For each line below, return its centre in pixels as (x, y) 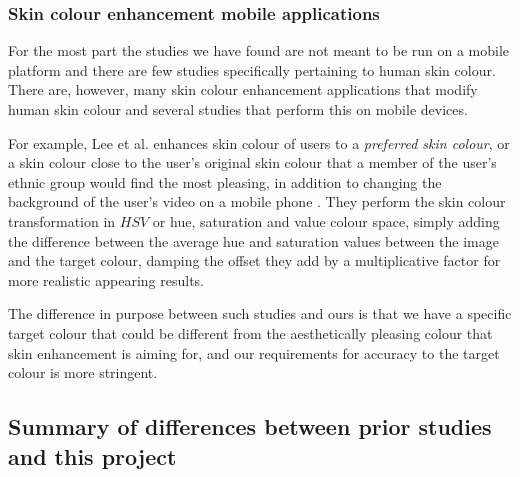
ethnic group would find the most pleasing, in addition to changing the (225, 181)
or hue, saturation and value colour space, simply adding (326, 220)
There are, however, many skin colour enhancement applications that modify (243, 89)
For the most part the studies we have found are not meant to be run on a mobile (259, 50)
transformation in (62, 220)
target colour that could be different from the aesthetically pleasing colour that (250, 332)
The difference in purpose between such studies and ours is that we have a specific (260, 313)
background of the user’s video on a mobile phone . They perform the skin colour (257, 201)
